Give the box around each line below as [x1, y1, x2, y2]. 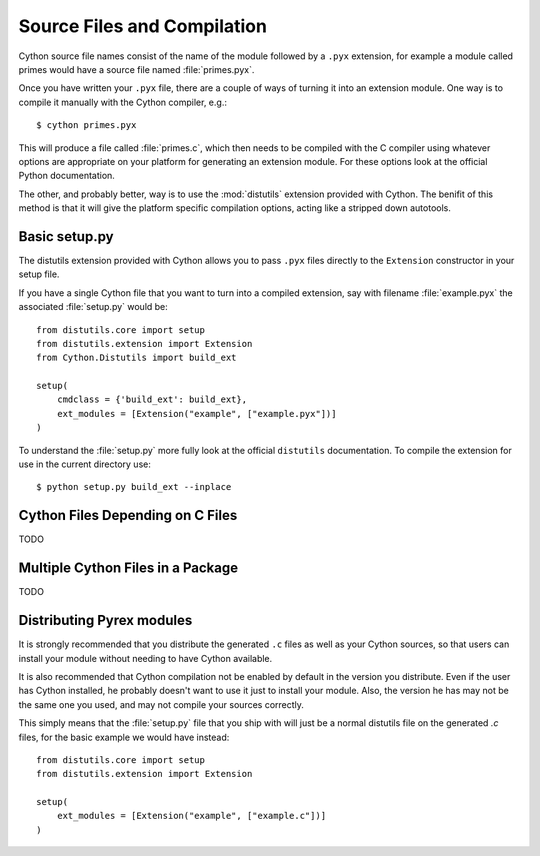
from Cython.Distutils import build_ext [36, 352, 237, 364]
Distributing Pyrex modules [18, 612, 193, 629]
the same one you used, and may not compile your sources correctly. [18, 698, 305, 710]
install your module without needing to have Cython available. [18, 652, 273, 664]
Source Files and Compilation [18, 15, 267, 37]
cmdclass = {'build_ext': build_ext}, [56, 394, 248, 405]
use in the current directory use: [18, 458, 152, 470]
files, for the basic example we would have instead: [18, 731, 230, 743]
